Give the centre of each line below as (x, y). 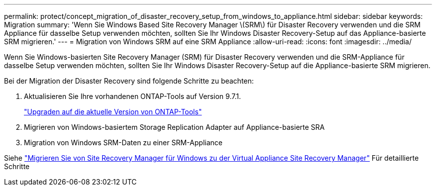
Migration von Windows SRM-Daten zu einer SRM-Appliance (123, 142)
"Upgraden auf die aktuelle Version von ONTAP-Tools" (113, 112)
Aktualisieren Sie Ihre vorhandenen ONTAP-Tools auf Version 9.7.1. (132, 96)
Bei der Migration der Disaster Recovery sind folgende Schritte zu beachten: (129, 81)
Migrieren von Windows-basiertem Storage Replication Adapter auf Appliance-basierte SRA (174, 127)
